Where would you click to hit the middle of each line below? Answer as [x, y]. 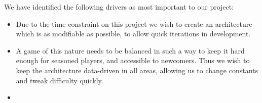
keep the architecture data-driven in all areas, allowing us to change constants [137, 70]
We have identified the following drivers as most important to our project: [119, 7]
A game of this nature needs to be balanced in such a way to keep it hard [130, 50]
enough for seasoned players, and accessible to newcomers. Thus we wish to [133, 60]
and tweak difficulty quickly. [60, 80]
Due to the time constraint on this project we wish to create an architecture [134, 23]
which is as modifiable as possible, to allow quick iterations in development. [133, 34]
